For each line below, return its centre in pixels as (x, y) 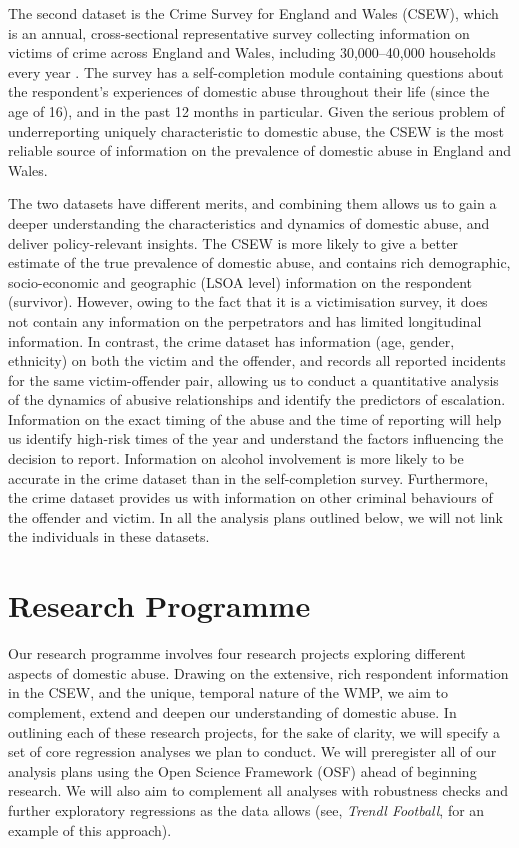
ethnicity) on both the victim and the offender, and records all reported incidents (257, 360)
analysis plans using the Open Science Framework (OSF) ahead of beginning (242, 770)
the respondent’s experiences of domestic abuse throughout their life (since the (249, 91)
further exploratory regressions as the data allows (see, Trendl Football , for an (246, 809)
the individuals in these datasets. (109, 536)
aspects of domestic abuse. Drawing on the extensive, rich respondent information (258, 672)
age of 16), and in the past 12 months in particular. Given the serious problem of (256, 110)
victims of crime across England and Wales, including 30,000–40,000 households (252, 52)
